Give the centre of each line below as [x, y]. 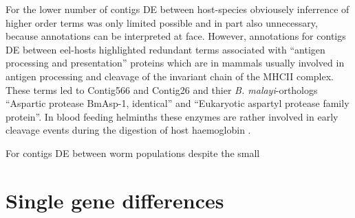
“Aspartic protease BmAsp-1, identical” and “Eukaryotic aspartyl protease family [177, 103]
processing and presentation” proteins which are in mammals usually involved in [175, 63]
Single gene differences [115, 200]
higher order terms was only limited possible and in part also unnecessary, [162, 22]
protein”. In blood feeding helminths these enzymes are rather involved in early [172, 116]
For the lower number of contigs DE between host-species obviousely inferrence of [177, 9]
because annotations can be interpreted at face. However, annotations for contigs [176, 36]
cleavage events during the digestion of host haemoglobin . [128, 130]
